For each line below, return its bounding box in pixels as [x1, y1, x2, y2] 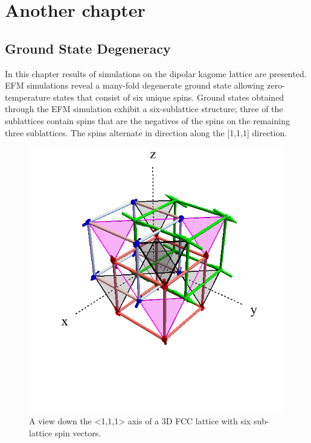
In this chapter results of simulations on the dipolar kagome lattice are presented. [5, 67, 307, 80]
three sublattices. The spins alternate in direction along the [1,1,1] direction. [5, 126, 287, 139]
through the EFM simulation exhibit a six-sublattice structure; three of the [5, 102, 283, 115]
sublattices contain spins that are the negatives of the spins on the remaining [5, 114, 290, 127]
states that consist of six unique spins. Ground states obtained [53, 90, 284, 103]
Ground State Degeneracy [5, 39, 171, 57]
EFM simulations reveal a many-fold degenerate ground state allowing [5, 79, 265, 92]
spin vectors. [54, 426, 101, 439]
